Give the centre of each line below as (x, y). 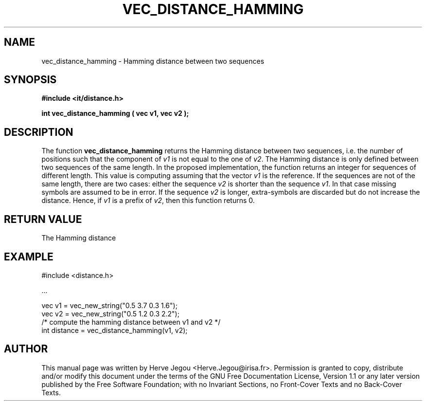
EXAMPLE (29, 257)
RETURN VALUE (43, 219)
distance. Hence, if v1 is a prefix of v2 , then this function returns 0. (148, 201)
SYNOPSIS (30, 80)
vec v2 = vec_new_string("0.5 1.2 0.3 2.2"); (110, 313)
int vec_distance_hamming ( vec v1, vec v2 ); (115, 113)
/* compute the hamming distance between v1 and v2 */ (131, 322)
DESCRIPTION (39, 132)
